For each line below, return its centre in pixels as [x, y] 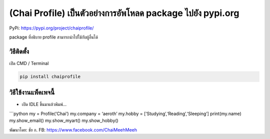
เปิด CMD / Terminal [29, 63]
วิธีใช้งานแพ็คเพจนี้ [32, 92]
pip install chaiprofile [50, 76]
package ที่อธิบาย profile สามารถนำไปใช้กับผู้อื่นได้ [54, 37]
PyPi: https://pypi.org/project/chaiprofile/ [51, 28]
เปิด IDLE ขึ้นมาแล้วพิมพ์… [44, 104]
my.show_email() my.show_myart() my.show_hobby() [64, 120]
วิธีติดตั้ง [19, 51]
